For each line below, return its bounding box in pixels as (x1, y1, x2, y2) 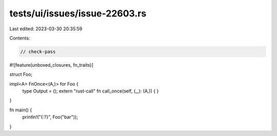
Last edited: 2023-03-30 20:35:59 (9, 26, 83, 32)
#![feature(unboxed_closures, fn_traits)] (9, 62, 93, 68)
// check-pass (20, 49, 56, 54)
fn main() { (9, 107, 32, 113)
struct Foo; (9, 71, 33, 77)
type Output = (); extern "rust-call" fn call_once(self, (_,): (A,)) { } (22, 88, 159, 94)
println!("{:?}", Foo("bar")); (22, 114, 78, 120)
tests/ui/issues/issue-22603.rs (9, 8, 147, 19)
